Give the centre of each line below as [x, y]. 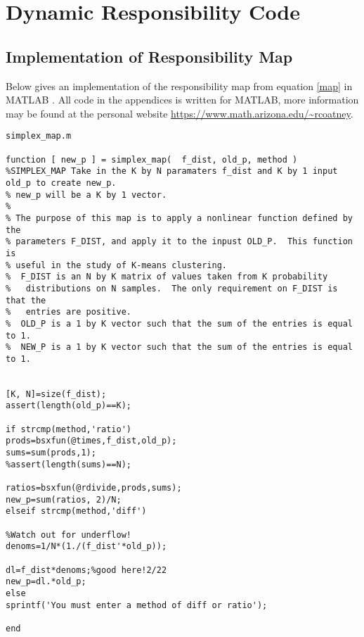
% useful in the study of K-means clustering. [116, 265]
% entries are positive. [69, 312]
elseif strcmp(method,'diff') [76, 511]
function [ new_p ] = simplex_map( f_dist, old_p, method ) [152, 159]
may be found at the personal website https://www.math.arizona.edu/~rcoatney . [180, 113]
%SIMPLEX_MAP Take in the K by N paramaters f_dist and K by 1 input [172, 171]
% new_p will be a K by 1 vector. [86, 195]
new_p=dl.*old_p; [46, 582]
